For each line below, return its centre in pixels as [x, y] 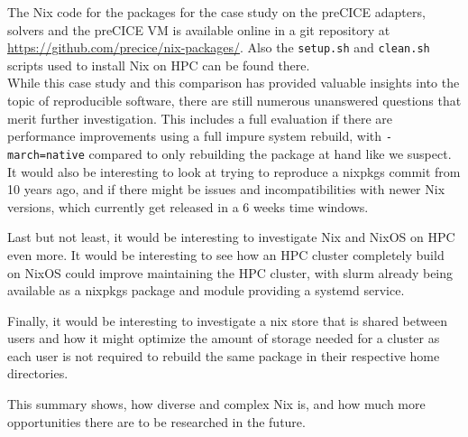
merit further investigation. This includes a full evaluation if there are [200, 118]
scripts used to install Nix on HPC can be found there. [159, 65]
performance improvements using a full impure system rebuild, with [195, 136]
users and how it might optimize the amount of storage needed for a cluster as [224, 338]
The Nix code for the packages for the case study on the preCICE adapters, [216, 12]
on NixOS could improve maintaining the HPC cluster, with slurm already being [230, 272]
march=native [46, 155]
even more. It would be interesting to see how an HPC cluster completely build [226, 254]
